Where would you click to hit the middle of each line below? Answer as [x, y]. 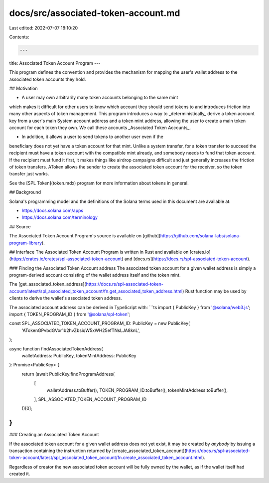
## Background [25, 192]
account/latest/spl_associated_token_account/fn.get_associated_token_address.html [96, 291]
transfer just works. [29, 174]
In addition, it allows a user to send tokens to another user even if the [93, 137]
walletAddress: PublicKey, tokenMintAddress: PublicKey [79, 355]
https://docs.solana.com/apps [53, 210]
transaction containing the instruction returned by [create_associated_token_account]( [98, 451]
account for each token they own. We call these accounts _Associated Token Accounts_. [100, 128]
